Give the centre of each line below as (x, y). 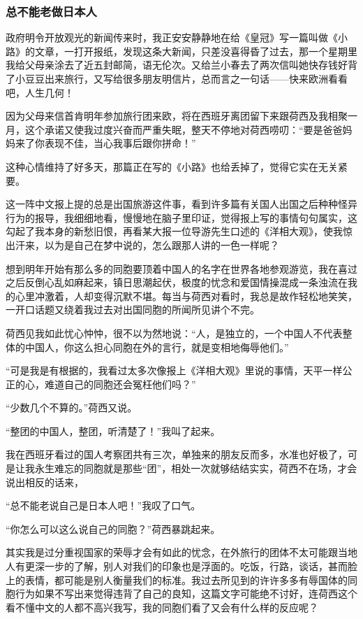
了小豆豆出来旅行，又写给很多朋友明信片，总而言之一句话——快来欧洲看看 (177, 78)
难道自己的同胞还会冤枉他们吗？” (120, 384)
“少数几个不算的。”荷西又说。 (72, 407)
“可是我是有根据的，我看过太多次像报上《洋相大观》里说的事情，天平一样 (174, 370)
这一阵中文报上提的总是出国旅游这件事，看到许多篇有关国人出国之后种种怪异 (181, 204)
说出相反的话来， (45, 482)
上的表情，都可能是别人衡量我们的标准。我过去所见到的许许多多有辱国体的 (177, 579)
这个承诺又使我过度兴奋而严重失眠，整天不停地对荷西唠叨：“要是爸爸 (184, 129)
